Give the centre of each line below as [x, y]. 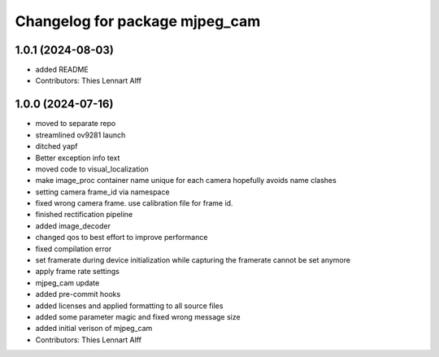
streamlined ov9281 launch [80, 135]
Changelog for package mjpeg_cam [138, 21]
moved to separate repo [76, 124]
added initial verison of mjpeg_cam [94, 329]
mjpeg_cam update [67, 283]
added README [62, 70]
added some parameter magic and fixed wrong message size [138, 317]
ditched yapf [57, 146]
